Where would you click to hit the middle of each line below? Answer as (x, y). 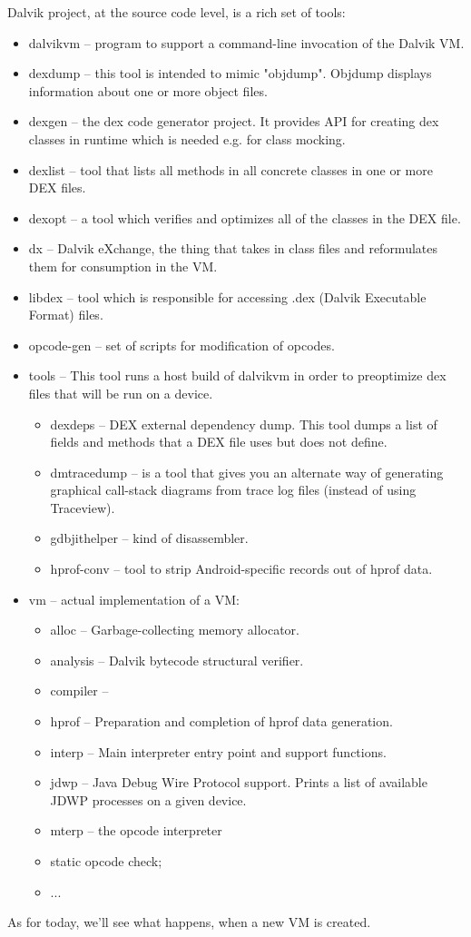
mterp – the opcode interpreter (136, 830)
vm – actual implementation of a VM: (134, 599)
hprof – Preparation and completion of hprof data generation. (221, 721)
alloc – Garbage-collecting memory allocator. (175, 630)
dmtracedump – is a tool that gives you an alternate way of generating (247, 472)
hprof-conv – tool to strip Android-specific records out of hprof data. (241, 569)
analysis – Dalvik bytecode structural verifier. (177, 660)
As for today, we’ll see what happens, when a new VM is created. (189, 922)
